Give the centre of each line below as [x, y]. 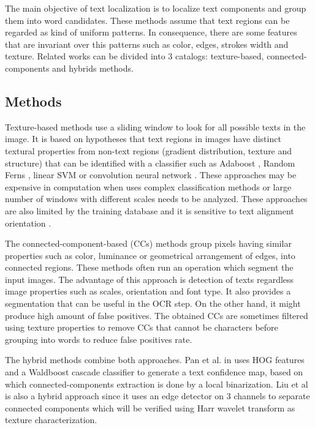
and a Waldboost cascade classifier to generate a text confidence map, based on [154, 372]
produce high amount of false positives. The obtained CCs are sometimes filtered [157, 315]
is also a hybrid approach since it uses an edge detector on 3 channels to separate [157, 396]
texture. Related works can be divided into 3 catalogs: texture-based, [135, 56]
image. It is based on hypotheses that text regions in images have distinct [143, 139]
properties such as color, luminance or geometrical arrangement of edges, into [150, 255]
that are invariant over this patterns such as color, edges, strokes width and [147, 44]
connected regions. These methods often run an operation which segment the [149, 267]
